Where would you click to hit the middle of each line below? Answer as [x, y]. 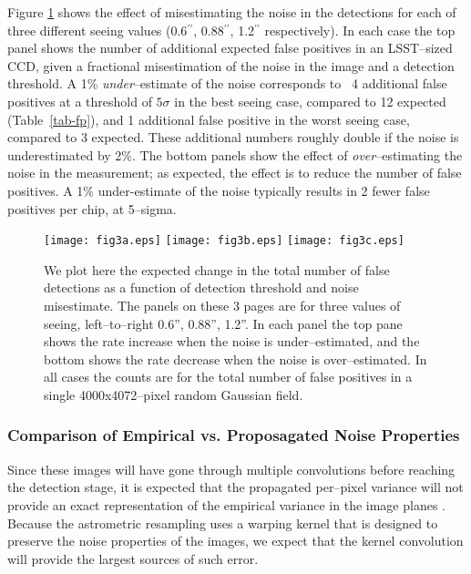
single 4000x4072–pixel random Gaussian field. [174, 394]
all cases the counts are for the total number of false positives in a [228, 377]
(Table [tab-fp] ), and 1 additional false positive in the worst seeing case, [209, 119]
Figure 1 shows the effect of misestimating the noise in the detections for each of [232, 12]
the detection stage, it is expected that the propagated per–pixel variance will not [235, 487]
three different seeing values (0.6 [97, 30]
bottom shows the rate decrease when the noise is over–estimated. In [235, 359]
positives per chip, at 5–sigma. [92, 208]
